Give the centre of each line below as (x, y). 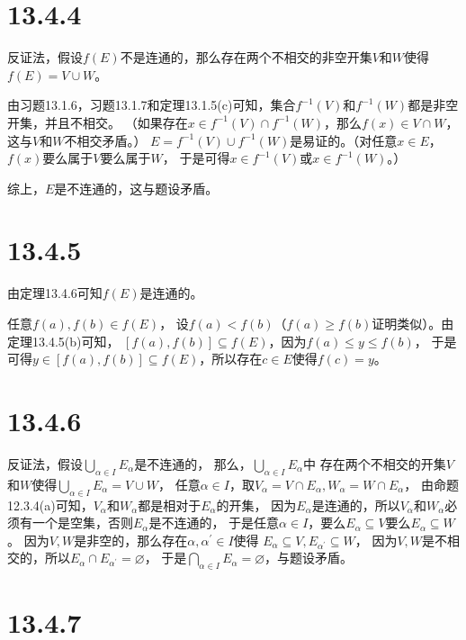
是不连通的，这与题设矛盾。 (136, 188)
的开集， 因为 (256, 505)
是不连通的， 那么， (193, 463)
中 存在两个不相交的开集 (375, 463)
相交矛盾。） (112, 140)
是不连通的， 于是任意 (214, 523)
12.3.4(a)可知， (50, 505)
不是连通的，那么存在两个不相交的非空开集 (246, 57)
